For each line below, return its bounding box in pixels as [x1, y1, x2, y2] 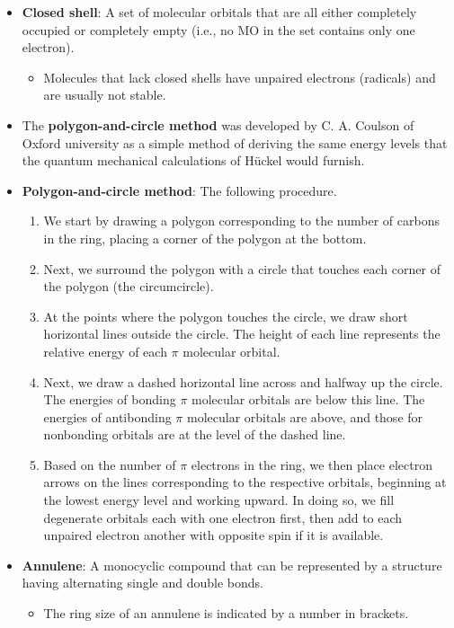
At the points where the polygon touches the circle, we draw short [43, 306, 408, 325]
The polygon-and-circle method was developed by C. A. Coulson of [22, 115, 414, 134]
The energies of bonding [43, 390, 176, 409]
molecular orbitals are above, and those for [186, 407, 423, 426]
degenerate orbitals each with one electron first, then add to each [43, 508, 403, 526]
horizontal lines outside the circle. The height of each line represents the [43, 324, 441, 343]
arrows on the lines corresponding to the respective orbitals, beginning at [43, 473, 447, 491]
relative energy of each [43, 341, 167, 360]
